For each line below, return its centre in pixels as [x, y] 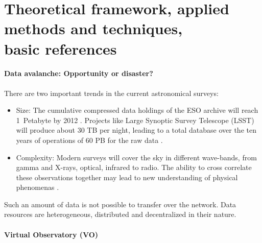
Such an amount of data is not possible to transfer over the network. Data [120, 204]
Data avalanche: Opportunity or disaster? [79, 73]
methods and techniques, [93, 28]
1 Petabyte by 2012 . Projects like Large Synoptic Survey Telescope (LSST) [135, 120]
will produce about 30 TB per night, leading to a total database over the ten [136, 130]
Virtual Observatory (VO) [51, 234]
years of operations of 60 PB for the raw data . [89, 140]
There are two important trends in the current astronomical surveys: [111, 93]
